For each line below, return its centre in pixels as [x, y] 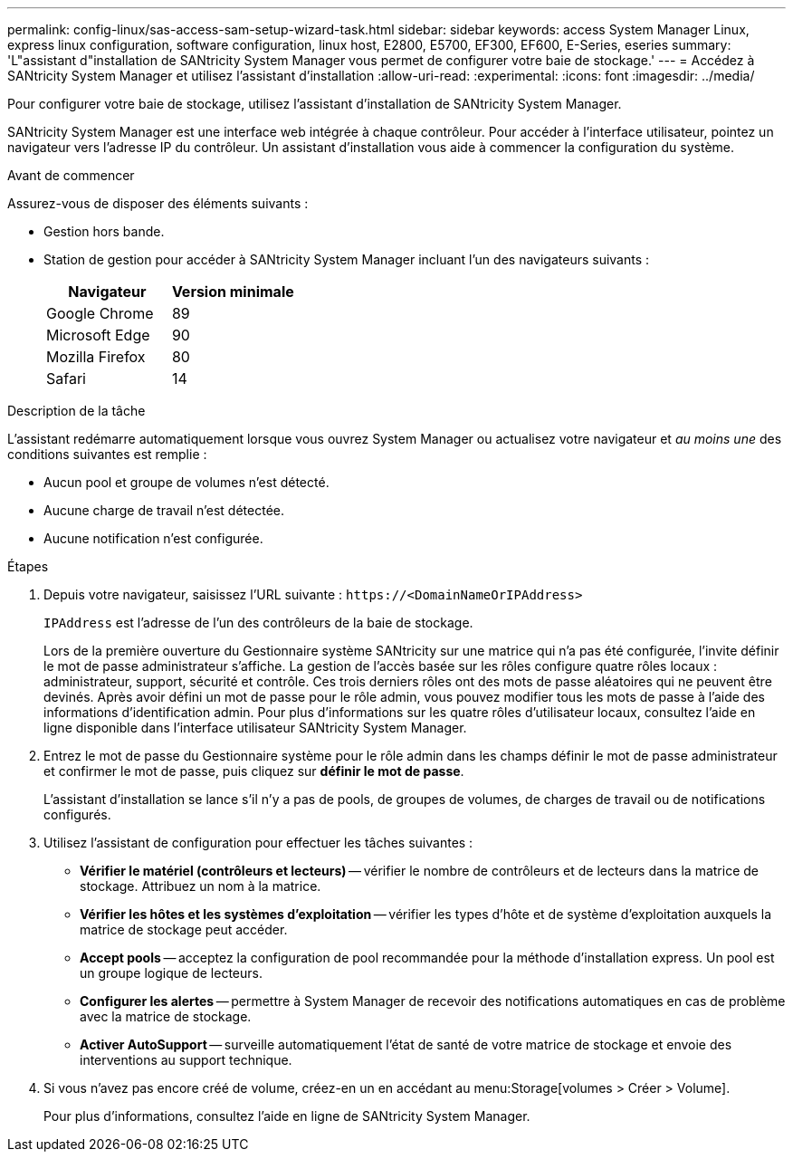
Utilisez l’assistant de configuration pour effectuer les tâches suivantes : [258, 843]
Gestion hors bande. [104, 231]
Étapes [28, 566]
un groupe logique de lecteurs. [171, 973]
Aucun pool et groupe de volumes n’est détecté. [186, 482]
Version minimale [233, 292]
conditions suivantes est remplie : [107, 454]
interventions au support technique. [186, 1060]
